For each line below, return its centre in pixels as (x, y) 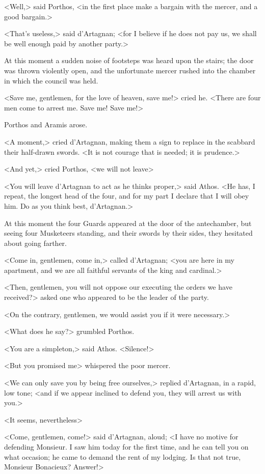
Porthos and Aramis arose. (46, 124)
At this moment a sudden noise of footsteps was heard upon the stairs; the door (129, 60)
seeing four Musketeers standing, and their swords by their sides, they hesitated (128, 233)
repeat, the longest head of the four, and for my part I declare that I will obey (127, 196)
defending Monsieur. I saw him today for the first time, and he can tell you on (126, 447)
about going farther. (36, 243)
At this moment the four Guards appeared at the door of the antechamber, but (128, 223)
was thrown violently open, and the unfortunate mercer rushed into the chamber (130, 70)
